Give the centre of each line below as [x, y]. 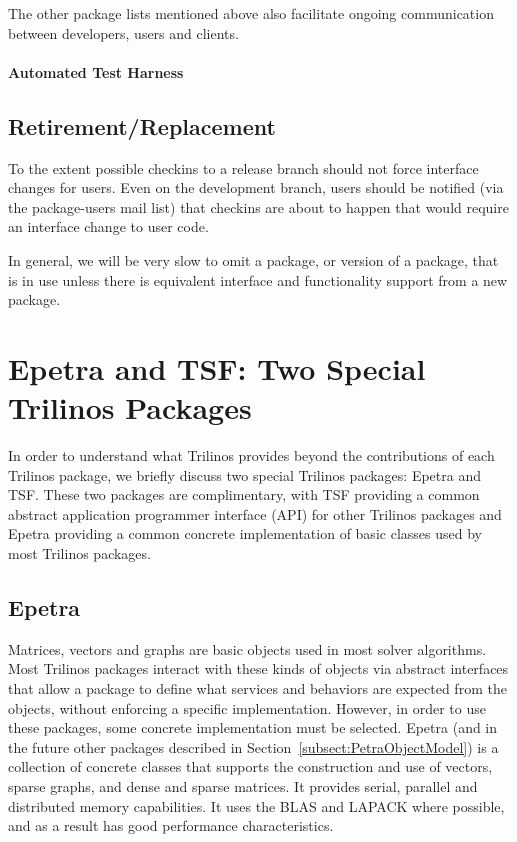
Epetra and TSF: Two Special [217, 367]
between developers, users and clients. [123, 32]
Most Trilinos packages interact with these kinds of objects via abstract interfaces [258, 668]
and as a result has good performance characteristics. [171, 825]
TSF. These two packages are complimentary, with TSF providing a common [244, 494]
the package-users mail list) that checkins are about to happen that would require [258, 206]
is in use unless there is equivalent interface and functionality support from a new [258, 279]
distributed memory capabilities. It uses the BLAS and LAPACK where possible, [256, 805]
